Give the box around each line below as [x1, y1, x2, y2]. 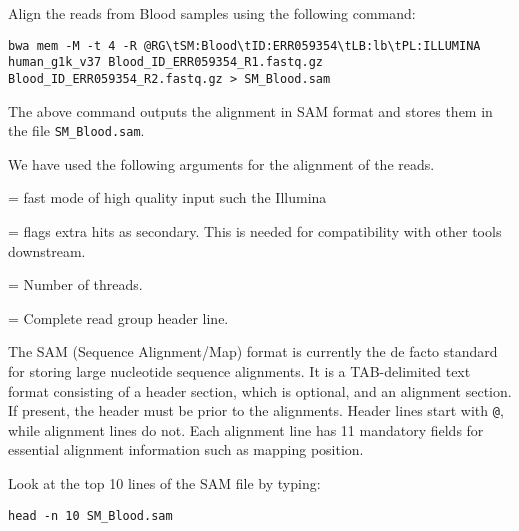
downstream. [8, 240, 86, 261]
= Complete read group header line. [8, 307, 229, 328]
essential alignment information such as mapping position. [8, 439, 364, 460]
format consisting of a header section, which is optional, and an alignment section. [8, 380, 512, 401]
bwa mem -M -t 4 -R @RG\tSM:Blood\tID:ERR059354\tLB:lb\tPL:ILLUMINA [8, 38, 481, 53]
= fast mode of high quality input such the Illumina [8, 187, 327, 208]
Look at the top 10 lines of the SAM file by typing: [8, 473, 321, 493]
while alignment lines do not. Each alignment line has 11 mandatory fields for [8, 419, 484, 440]
